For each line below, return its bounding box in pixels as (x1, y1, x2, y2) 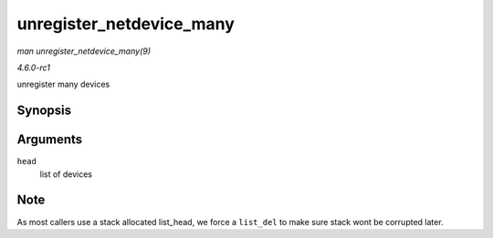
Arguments (16, 132, 83, 148)
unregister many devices (16, 78, 110, 90)
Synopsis (16, 103, 72, 119)
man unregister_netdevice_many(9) (16, 46, 151, 57)
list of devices (39, 169, 93, 180)
